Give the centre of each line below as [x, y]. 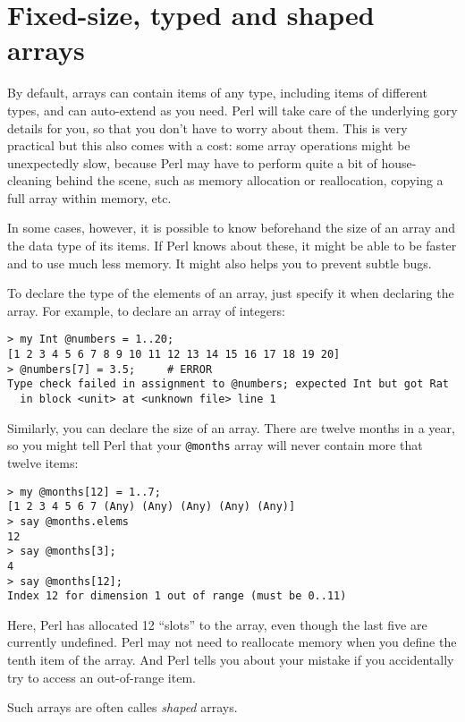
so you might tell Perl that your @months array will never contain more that [215, 445]
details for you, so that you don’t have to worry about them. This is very [207, 127]
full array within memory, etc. [89, 197]
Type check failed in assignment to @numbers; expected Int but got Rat [228, 384]
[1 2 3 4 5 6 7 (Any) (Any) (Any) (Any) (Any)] [152, 507]
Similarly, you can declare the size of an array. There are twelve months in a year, [231, 427]
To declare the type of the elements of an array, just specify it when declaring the [231, 293]
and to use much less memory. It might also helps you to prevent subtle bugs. [220, 263]
